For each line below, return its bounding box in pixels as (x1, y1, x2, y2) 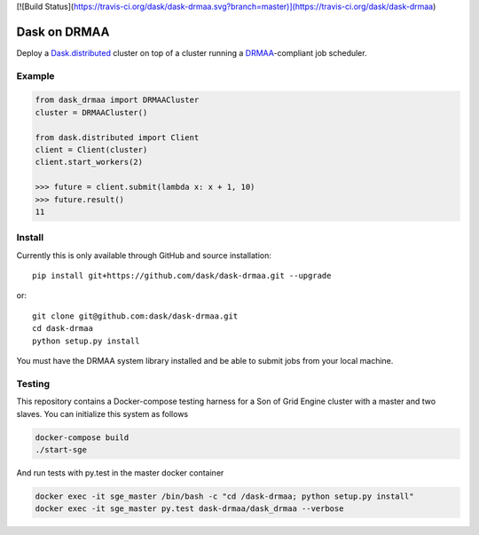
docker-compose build (35, 432, 130, 443)
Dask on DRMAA (16, 24, 110, 39)
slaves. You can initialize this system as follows (16, 408, 189, 419)
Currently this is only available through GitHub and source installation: (16, 249, 272, 261)
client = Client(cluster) (35, 145, 148, 155)
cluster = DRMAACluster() (35, 107, 148, 117)
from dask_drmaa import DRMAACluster (35, 95, 200, 106)
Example (16, 69, 55, 82)
